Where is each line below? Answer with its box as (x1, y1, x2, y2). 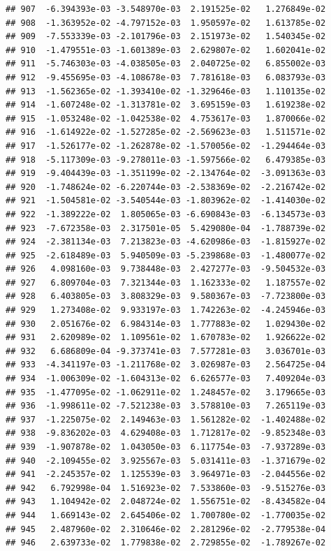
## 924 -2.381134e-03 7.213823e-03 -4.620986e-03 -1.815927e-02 (6, 237, 326, 247)
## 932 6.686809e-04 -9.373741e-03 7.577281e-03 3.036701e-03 (6, 346, 326, 356)
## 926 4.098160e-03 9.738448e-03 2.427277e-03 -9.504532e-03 (6, 264, 326, 274)
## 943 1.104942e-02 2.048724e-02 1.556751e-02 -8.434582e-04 (6, 497, 326, 507)
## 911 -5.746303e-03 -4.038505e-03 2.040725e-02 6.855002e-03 (6, 59, 326, 69)
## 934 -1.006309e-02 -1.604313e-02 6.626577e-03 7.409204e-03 (6, 374, 326, 384)
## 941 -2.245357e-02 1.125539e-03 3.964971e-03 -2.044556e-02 (6, 469, 326, 480)
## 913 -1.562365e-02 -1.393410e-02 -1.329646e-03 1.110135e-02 (6, 86, 326, 96)
